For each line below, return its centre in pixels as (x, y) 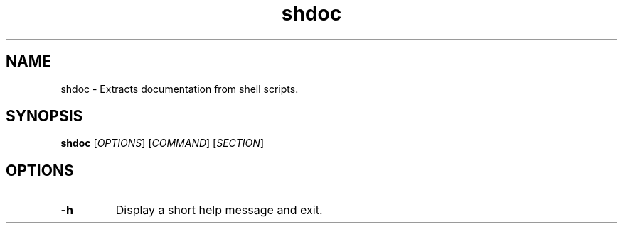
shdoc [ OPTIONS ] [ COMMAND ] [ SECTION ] (162, 143)
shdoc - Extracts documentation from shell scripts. (180, 89)
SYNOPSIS (44, 116)
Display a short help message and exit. (219, 210)
